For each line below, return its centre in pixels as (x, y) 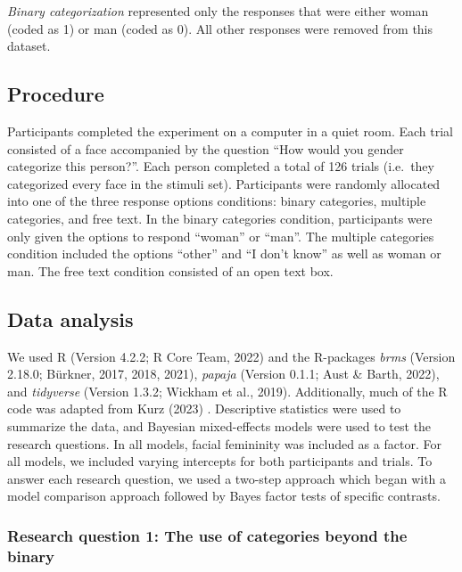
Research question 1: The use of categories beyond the (207, 535)
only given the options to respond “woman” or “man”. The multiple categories (221, 236)
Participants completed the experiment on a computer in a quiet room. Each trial (230, 131)
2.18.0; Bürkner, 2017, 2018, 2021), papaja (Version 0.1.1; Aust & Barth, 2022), (223, 374)
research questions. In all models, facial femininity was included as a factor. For (224, 443)
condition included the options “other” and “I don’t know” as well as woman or (224, 253)
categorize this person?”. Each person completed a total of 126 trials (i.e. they (221, 166)
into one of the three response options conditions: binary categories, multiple (217, 201)
